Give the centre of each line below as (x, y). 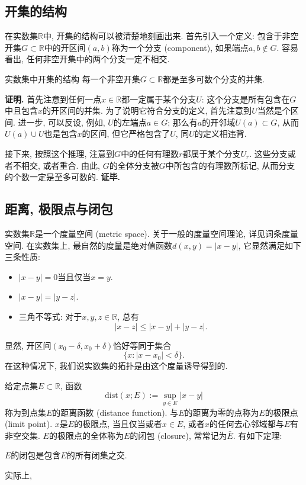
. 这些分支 (268, 153)
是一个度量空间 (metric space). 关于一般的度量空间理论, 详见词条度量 (166, 233)
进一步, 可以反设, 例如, (62, 122)
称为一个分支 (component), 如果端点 (180, 47)
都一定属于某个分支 (159, 99)
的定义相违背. (220, 134)
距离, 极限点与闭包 (59, 209)
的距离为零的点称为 (222, 412)
